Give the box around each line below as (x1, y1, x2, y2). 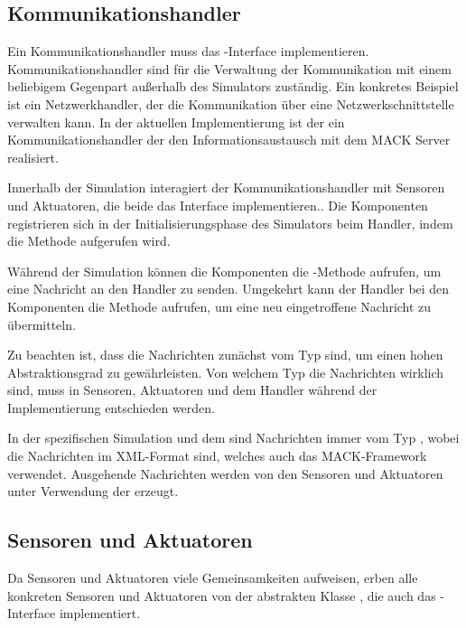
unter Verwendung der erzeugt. (7, 482, 179, 501)
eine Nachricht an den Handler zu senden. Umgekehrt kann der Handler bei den (7, 279, 450, 298)
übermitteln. (7, 314, 76, 333)
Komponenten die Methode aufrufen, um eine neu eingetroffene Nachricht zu (7, 296, 432, 315)
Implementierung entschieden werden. (7, 398, 215, 417)
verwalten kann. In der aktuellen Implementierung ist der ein (7, 112, 345, 131)
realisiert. (7, 147, 59, 166)
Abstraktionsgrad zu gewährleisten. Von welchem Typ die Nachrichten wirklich (7, 362, 444, 381)
